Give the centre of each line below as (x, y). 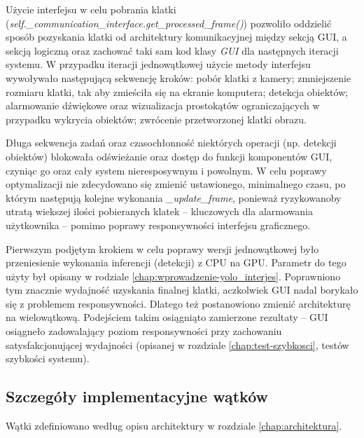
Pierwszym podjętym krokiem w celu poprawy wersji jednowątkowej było (162, 248)
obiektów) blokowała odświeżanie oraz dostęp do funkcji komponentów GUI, (169, 156)
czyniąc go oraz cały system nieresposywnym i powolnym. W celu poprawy (166, 170)
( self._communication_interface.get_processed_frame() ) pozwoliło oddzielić (169, 23)
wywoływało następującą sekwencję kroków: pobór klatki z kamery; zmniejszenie (178, 77)
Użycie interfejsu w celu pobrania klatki (91, 9)
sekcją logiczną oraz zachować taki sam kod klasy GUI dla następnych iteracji (172, 50)
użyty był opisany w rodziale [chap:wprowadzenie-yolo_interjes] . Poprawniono (173, 276)
